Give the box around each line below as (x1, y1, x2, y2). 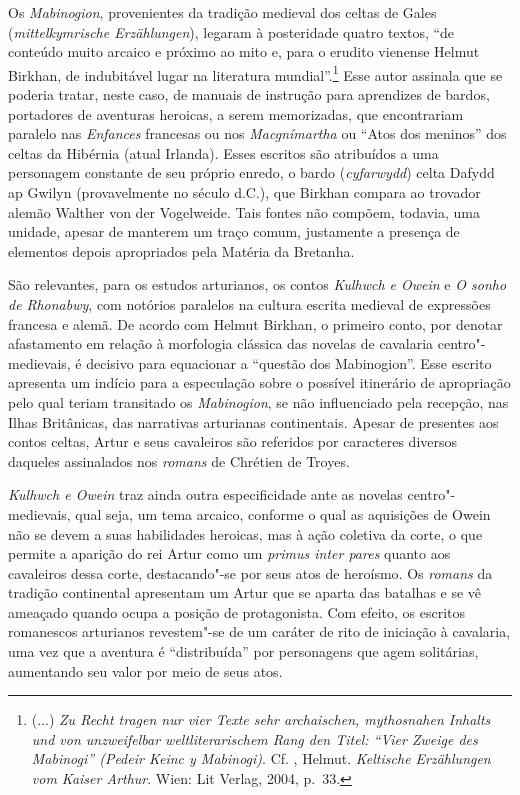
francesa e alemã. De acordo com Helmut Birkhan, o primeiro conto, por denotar (8, 313, 503, 334)
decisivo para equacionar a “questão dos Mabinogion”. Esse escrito (86, 352, 492, 373)
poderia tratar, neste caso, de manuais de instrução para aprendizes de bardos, (8, 84, 490, 105)
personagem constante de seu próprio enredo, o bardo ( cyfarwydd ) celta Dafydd (8, 162, 495, 183)
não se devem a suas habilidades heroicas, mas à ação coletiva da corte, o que (8, 523, 483, 544)
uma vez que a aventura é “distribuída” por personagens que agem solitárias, (8, 641, 479, 662)
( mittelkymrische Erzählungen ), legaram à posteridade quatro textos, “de (8, 21, 455, 42)
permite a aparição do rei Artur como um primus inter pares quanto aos (8, 543, 451, 564)
